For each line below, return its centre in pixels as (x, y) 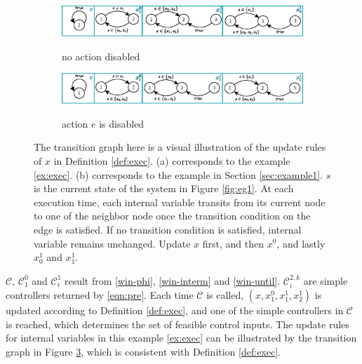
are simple (326, 280)
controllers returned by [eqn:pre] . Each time (100, 295)
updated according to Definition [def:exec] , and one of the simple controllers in (175, 310)
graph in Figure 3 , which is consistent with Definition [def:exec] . (143, 351)
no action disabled (101, 56)
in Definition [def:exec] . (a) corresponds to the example (172, 160)
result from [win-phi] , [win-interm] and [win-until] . (172, 280)
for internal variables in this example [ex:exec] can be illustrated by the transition (181, 338)
